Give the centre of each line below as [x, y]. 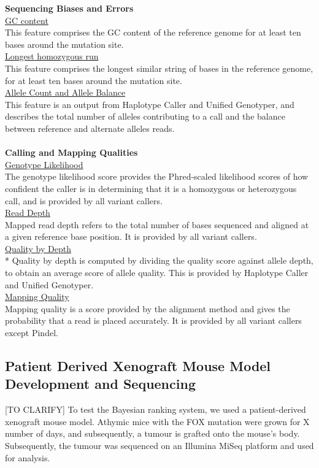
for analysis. [28, 457]
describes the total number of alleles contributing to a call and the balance [145, 116]
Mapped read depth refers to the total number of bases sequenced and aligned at [157, 224]
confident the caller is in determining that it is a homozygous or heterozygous [151, 188]
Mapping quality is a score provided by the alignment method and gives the [148, 308]
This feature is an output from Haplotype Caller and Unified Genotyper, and [150, 104]
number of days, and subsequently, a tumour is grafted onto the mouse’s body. [152, 433]
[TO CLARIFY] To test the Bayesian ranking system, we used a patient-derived [156, 409]
